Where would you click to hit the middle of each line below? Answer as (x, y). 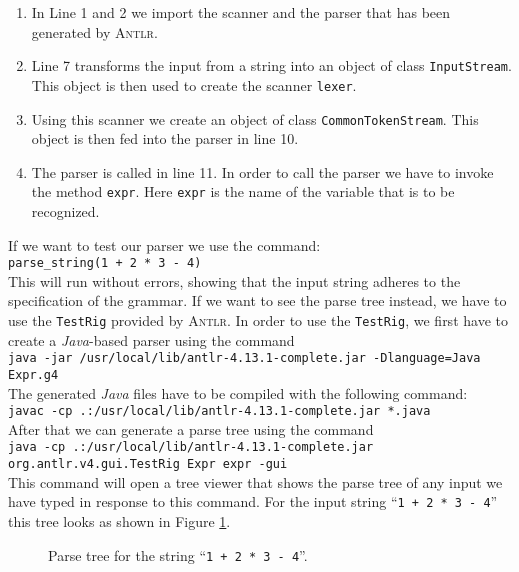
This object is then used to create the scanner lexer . (194, 84)
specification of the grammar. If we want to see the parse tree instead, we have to (257, 300)
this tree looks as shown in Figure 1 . (119, 521)
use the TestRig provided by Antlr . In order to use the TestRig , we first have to (258, 320)
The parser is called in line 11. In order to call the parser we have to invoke (262, 171)
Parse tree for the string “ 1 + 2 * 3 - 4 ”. (178, 554)
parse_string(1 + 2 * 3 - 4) (105, 263)
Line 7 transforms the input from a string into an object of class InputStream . (271, 65)
